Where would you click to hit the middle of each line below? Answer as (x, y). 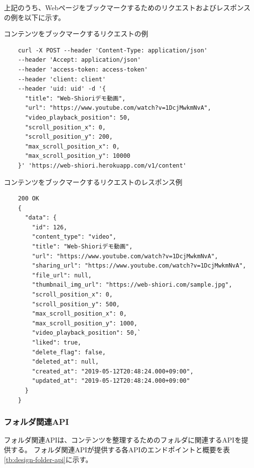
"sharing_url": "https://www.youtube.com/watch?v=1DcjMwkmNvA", (139, 266)
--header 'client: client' (62, 79)
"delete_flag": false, (69, 352)
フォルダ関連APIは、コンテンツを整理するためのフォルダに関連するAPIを (123, 440)
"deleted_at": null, (65, 362)
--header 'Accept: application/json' (79, 60)
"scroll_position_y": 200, (69, 137)
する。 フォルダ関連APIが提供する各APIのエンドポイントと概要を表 (120, 449)
